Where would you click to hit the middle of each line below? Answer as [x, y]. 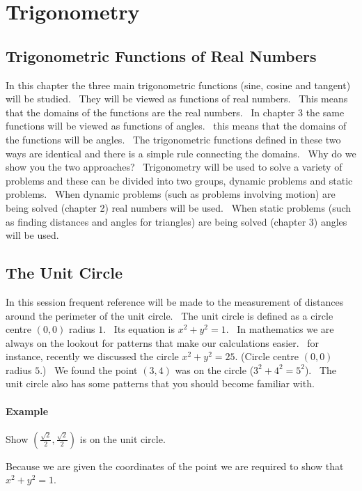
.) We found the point [89, 369]
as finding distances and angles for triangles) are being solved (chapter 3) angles [176, 221]
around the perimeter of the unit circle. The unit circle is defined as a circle [170, 315]
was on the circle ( [214, 369]
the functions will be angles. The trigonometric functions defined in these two [173, 139]
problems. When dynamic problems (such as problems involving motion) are [171, 194]
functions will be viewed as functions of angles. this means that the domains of [176, 126]
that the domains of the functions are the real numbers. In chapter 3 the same [175, 112]
